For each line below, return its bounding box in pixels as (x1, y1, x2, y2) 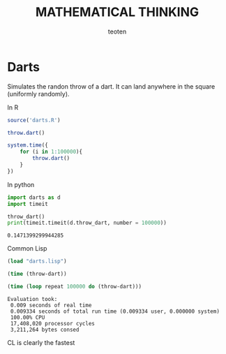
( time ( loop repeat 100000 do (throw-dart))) (7, 283, 142, 290)
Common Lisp (7, 244, 47, 253)
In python (7, 180, 35, 189)
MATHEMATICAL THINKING (35, 4, 199, 20)
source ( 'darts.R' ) (7, 117, 61, 124)
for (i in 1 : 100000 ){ (20, 148, 82, 156)
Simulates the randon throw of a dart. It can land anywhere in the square (7, 82, 216, 91)
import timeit (7, 200, 49, 207)
